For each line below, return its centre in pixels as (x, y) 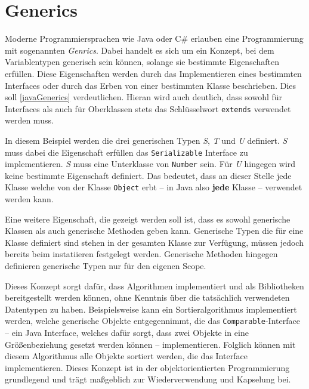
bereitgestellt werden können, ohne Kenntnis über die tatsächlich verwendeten (147, 297)
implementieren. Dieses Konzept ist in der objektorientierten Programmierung (147, 367)
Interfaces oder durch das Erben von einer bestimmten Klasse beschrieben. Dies (151, 85)
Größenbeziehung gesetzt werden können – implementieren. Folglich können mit (150, 344)
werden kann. (29, 199)
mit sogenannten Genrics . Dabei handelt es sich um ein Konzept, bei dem (140, 50)
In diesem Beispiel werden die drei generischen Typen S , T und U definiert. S (146, 140)
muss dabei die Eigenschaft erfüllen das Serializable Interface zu (126, 152)
